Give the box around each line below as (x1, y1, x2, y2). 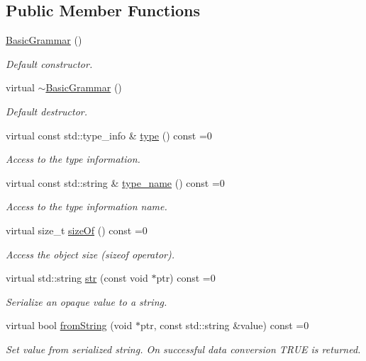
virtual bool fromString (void (6, 318, 133, 333)
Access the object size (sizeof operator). (6, 246, 174, 261)
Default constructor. (6, 56, 93, 71)
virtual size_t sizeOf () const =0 (6, 222, 148, 237)
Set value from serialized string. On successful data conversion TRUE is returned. (6, 341, 361, 356)
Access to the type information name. (6, 199, 167, 214)
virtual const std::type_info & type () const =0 (6, 127, 212, 142)
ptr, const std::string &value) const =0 (140, 318, 309, 333)
